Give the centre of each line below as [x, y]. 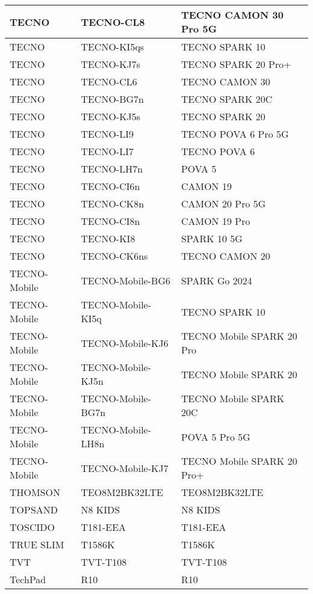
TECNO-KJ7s [111, 64]
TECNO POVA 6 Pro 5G [235, 134]
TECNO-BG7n [112, 99]
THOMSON [35, 492]
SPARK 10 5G [212, 238]
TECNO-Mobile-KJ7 [125, 468]
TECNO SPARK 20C [227, 99]
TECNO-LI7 [107, 151]
